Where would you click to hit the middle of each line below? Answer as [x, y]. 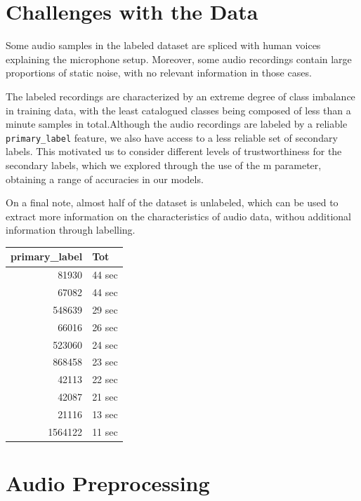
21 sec [105, 397]
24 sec [105, 344]
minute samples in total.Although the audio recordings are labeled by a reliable [177, 124]
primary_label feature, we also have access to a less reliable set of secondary [172, 137]
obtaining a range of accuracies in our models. [105, 179]
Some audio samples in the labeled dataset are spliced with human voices [163, 45]
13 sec [105, 414]
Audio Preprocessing [108, 483]
